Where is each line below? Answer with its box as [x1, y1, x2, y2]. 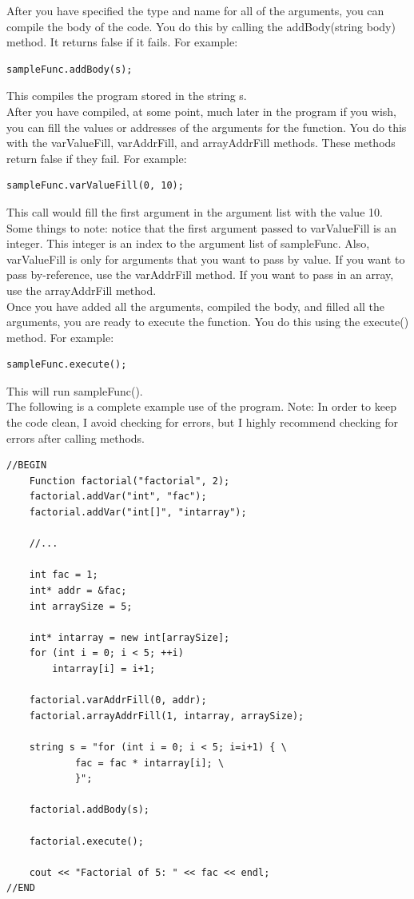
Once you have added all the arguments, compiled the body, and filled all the [6, 297, 385, 314]
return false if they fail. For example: [6, 149, 187, 166]
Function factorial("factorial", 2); [29, 475, 230, 487]
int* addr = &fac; [29, 585, 127, 596]
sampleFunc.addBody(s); [6, 63, 133, 75]
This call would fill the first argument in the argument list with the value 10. [6, 203, 383, 220]
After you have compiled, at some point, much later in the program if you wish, [6, 102, 396, 119]
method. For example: [6, 328, 114, 345]
